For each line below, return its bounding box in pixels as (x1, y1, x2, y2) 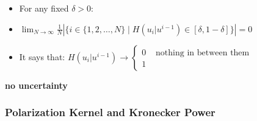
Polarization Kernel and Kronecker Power (5, 105, 215, 120)
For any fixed (19, 2, 69, 14)
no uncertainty (5, 78, 68, 91)
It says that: (19, 50, 65, 63)
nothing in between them (156, 48, 250, 57)
